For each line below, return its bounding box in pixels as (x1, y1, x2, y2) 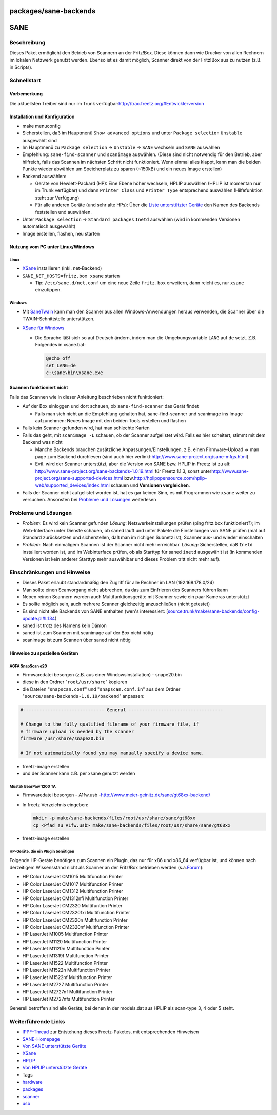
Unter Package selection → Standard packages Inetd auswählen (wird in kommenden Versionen (22, 216, 241, 222)
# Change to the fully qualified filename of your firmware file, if (20, 721, 199, 727)
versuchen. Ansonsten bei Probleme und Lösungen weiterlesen (22, 497, 156, 503)
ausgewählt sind (22, 137, 57, 143)
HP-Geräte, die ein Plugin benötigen (9, 849, 74, 854)
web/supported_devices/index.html (35, 482, 110, 488)
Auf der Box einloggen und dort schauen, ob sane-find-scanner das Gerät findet (22, 403, 199, 409)
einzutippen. (35, 287, 62, 293)
